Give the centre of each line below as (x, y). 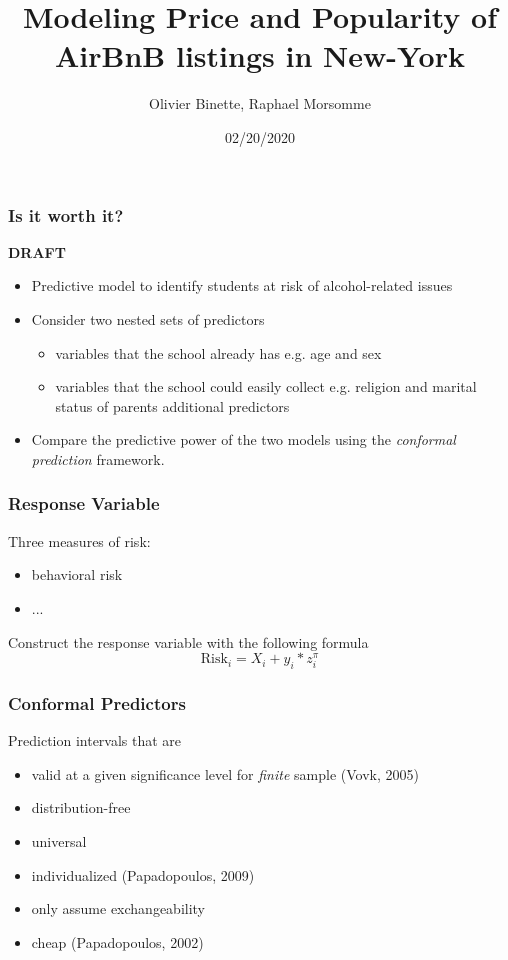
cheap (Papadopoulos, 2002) (117, 941)
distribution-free (81, 807)
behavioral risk (77, 574)
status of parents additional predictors (172, 405)
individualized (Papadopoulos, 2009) (143, 874)
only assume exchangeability (118, 908)
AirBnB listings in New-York (260, 55)
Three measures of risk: (79, 540)
